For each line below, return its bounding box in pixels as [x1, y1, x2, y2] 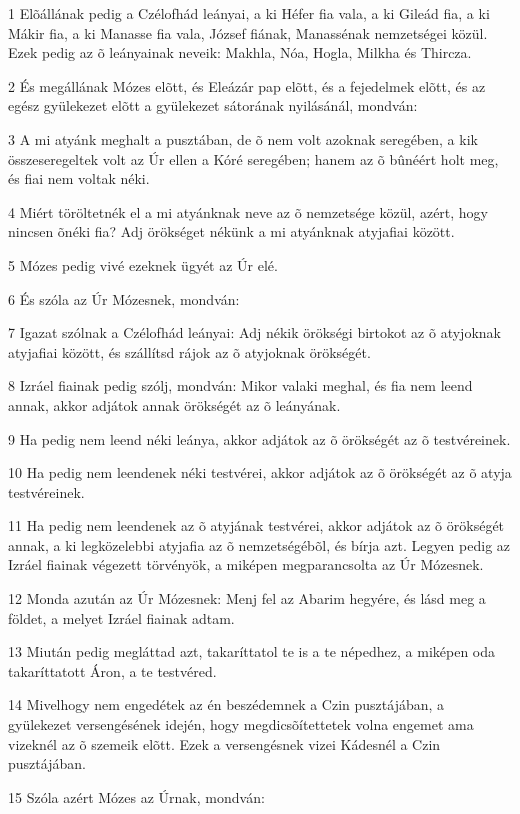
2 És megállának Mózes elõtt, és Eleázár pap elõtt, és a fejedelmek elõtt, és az [8, 75, 486, 96]
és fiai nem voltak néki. [8, 168, 150, 189]
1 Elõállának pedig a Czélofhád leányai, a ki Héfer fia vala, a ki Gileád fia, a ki [8, 3, 490, 23]
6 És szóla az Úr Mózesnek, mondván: [8, 288, 240, 309]
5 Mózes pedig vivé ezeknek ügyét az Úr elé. [8, 254, 278, 275]
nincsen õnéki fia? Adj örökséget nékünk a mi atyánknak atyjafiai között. [8, 221, 455, 242]
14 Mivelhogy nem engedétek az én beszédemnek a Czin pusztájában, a [8, 694, 445, 715]
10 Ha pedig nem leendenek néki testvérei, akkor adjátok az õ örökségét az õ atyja [8, 462, 512, 483]
